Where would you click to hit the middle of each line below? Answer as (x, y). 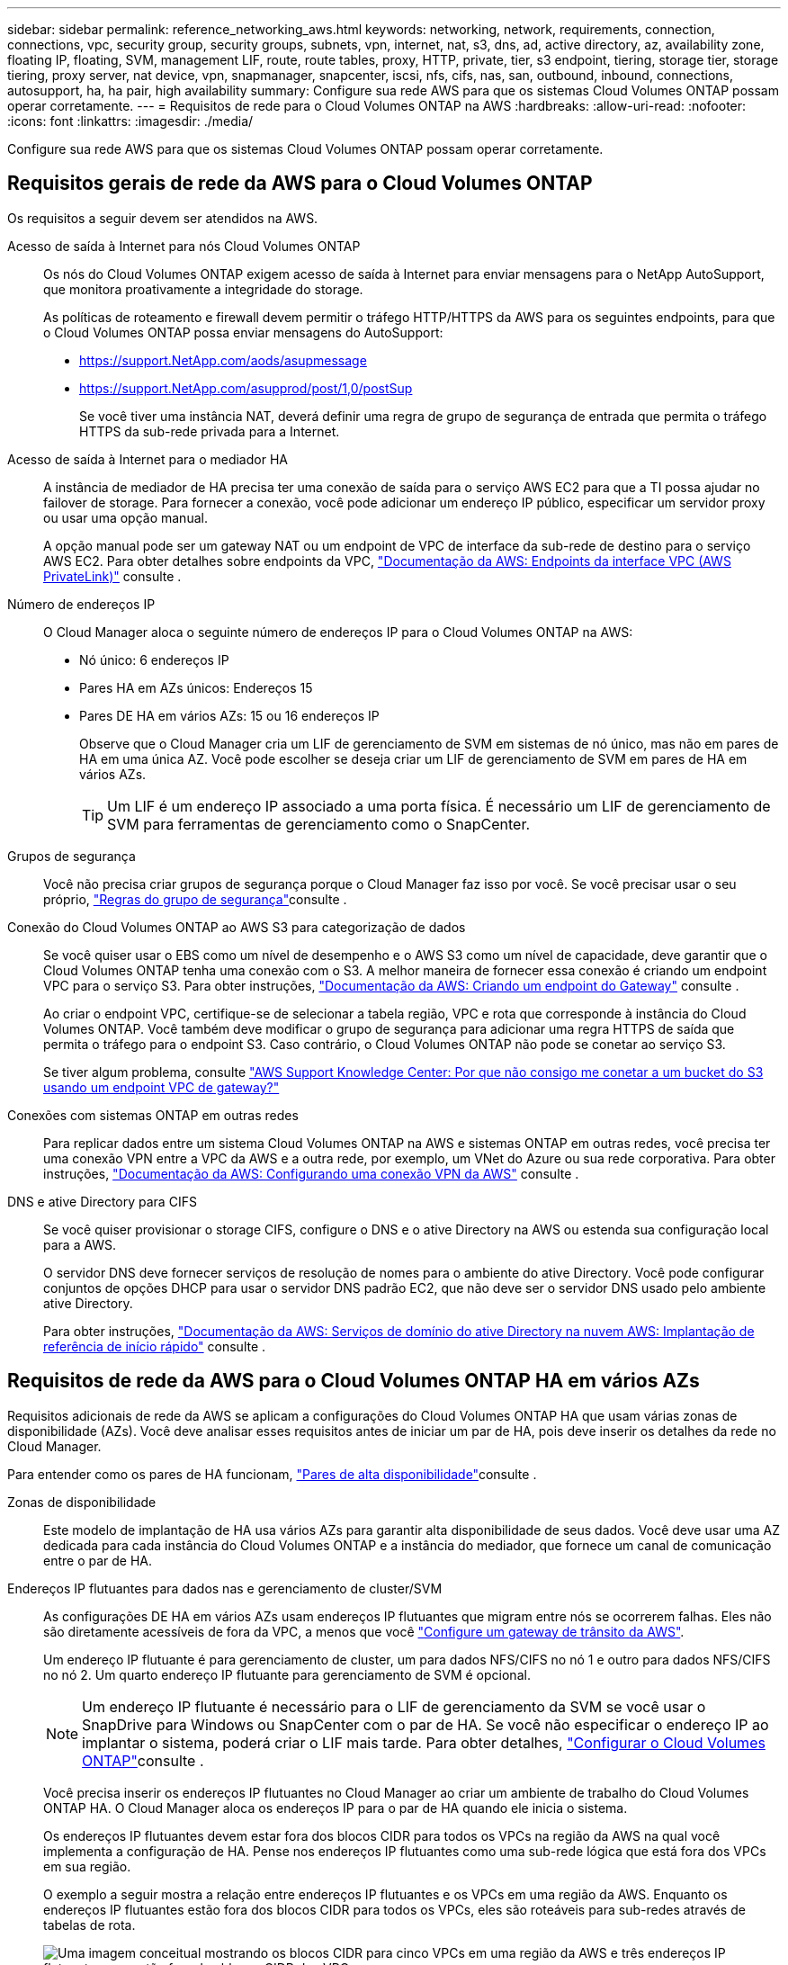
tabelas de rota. (90, 1925)
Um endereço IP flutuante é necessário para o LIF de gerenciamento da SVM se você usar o (394, 1706)
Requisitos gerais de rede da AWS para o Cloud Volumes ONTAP (300, 184)
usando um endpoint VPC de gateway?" (161, 1087)
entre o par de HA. (98, 1560)
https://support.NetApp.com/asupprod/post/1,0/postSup (246, 388)
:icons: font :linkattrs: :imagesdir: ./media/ (130, 121)
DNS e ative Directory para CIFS (102, 1201)
